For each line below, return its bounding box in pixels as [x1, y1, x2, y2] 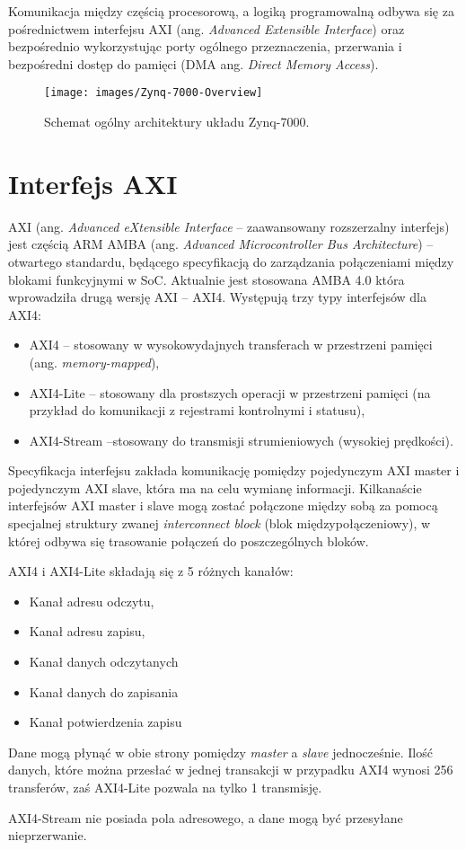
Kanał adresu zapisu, [29, 622, 145, 641]
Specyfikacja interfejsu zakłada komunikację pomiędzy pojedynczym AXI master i [8, 461, 460, 480]
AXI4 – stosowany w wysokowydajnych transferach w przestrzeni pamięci [29, 335, 433, 354]
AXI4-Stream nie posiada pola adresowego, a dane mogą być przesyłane [8, 808, 403, 827]
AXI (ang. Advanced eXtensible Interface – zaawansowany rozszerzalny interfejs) [8, 217, 450, 235]
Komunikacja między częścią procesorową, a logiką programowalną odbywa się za [8, 2, 454, 20]
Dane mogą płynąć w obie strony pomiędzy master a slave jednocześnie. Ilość [8, 742, 433, 761]
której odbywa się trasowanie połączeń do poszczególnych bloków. [8, 531, 369, 550]
